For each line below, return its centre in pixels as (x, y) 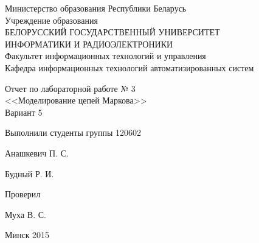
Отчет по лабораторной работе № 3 (70, 88)
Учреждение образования (51, 20)
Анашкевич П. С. (37, 153)
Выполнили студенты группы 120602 (73, 132)
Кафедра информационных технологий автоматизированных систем (129, 67)
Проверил (23, 194)
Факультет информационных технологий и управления (105, 56)
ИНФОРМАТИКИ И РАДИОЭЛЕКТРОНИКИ (89, 44)
